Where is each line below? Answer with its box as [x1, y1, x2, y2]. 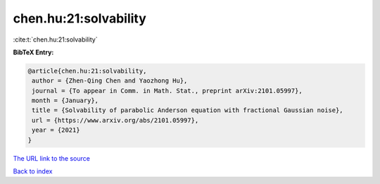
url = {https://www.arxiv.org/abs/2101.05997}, [32, 116, 199, 124]
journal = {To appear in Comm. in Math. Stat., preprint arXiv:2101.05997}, [32, 87, 303, 94]
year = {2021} [32, 126, 80, 134]
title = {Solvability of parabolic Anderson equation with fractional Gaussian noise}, [32, 106, 344, 114]
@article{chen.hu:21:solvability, [27, 67, 147, 75]
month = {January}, [32, 97, 99, 105]
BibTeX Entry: [13, 48, 54, 56]
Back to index [13, 167, 53, 176]
